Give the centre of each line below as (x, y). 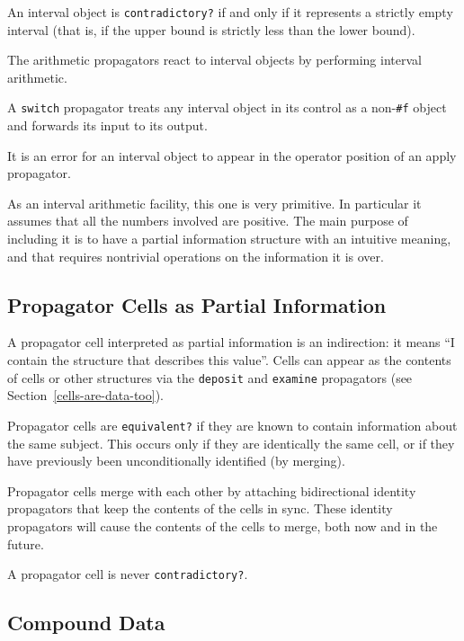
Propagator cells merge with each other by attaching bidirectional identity (212, 490)
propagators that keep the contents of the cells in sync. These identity (200, 508)
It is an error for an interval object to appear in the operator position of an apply (232, 155)
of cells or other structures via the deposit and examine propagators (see (210, 377)
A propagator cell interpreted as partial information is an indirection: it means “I (231, 342)
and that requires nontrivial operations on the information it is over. (196, 256)
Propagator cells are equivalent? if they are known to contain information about (232, 425)
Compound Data (86, 623)
